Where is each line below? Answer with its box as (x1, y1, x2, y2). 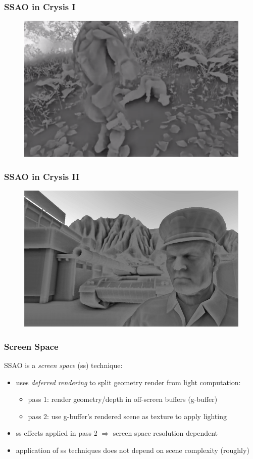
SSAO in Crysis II (4, 170, 80, 182)
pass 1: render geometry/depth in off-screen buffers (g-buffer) (28, 394, 218, 404)
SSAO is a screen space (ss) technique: (4, 360, 123, 371)
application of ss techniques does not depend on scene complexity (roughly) (16, 445, 249, 455)
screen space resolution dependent (113, 428, 218, 438)
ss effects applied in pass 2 (16, 428, 97, 438)
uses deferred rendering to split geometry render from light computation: (16, 377, 241, 387)
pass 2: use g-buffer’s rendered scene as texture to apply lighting (28, 410, 227, 421)
